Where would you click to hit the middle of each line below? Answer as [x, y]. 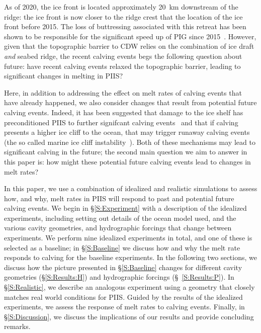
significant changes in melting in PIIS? [64, 76]
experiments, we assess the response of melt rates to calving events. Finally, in [124, 307]
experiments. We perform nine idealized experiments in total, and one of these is [128, 238]
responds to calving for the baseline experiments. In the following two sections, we [130, 257]
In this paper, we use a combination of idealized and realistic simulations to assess [131, 188]
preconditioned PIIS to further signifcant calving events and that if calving [121, 122]
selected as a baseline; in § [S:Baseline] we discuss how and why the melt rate [122, 247]
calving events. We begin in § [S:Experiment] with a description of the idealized [125, 208]
